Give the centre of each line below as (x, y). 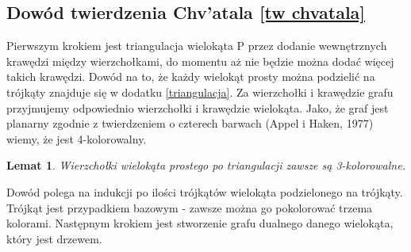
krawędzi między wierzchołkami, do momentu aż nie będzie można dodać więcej (200, 61)
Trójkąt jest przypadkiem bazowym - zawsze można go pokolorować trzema (190, 207)
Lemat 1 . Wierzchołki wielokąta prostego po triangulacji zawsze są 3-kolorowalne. (206, 165)
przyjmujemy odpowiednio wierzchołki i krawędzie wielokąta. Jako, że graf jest (198, 107)
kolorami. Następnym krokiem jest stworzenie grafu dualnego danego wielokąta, (200, 223)
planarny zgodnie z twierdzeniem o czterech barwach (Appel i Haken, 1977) (190, 123)
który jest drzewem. (54, 238)
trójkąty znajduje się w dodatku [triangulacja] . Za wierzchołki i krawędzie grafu (200, 92)
